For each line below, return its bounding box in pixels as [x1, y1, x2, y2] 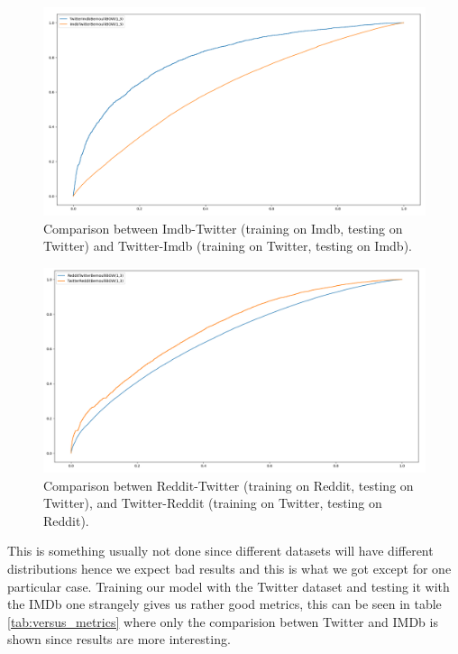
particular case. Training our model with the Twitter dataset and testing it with [7, 576, 450, 595]
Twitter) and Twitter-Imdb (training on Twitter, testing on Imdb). [43, 236, 412, 255]
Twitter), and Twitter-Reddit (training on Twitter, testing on [43, 493, 382, 512]
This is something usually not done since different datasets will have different [7, 541, 434, 560]
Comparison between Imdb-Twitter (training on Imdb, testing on [43, 218, 403, 237]
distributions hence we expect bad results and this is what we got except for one [7, 558, 452, 577]
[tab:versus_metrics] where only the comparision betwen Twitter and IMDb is [7, 612, 438, 631]
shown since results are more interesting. [7, 630, 231, 649]
